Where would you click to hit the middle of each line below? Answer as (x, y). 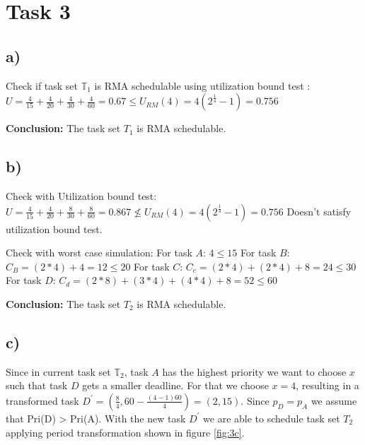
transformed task (42, 400)
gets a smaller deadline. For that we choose (175, 385)
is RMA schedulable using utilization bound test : (202, 85)
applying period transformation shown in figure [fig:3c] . (125, 432)
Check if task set (42, 85)
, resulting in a (328, 385)
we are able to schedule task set (272, 418)
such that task (37, 385)
